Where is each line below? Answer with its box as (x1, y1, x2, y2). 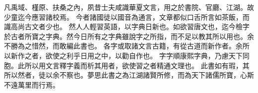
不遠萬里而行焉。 (4, 79, 60, 90)
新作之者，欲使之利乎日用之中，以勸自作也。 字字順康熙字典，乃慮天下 (10, 50, 243, 60)
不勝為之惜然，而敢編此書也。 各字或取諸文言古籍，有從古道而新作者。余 (4, 41, 243, 51)
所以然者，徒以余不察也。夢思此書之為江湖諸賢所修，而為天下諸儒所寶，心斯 (4, 70, 254, 80)
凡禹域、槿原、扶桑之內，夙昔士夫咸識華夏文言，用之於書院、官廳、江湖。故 (4, 2, 254, 12)
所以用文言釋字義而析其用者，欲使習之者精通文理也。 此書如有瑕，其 (24, 60, 250, 70)
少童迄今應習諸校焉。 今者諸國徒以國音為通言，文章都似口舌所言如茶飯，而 (4, 11, 250, 22)
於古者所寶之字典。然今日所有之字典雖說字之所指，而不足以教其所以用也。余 (4, 31, 254, 41)
